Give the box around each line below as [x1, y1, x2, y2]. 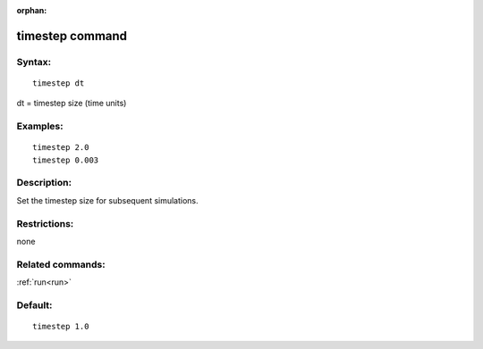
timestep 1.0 [32, 321, 89, 332]
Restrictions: [16, 217, 74, 229]
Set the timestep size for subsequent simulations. [16, 195, 199, 205]
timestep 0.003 [32, 154, 99, 165]
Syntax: [16, 55, 52, 68]
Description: [16, 177, 72, 189]
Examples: [16, 120, 64, 133]
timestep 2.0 [32, 143, 89, 153]
